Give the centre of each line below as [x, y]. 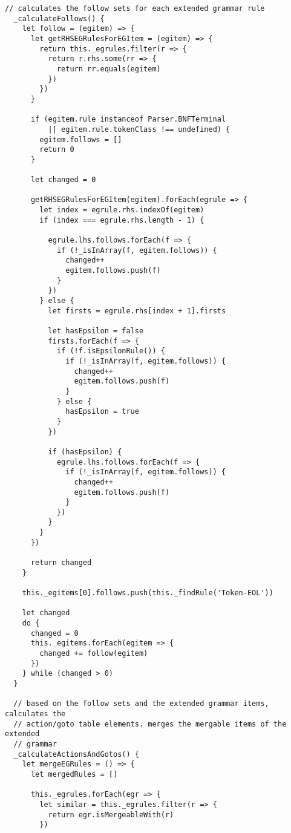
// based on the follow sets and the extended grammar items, [141, 704]
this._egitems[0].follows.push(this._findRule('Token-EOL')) [148, 593]
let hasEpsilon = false [96, 331]
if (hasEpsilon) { [85, 452]
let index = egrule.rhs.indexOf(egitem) [122, 210]
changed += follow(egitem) [94, 653]
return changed [61, 563]
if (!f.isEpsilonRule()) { [111, 351]
